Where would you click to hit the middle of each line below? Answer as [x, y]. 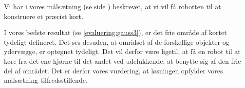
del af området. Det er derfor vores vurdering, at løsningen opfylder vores [113, 70]
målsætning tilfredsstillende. [46, 80]
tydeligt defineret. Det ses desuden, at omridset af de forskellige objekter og [117, 42]
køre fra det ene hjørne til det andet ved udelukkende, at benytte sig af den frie [122, 61]
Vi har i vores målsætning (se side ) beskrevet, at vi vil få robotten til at [113, 6]
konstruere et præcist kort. [44, 16]
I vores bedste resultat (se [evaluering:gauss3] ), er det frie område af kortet [115, 32]
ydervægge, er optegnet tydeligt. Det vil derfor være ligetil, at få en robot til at [122, 51]
